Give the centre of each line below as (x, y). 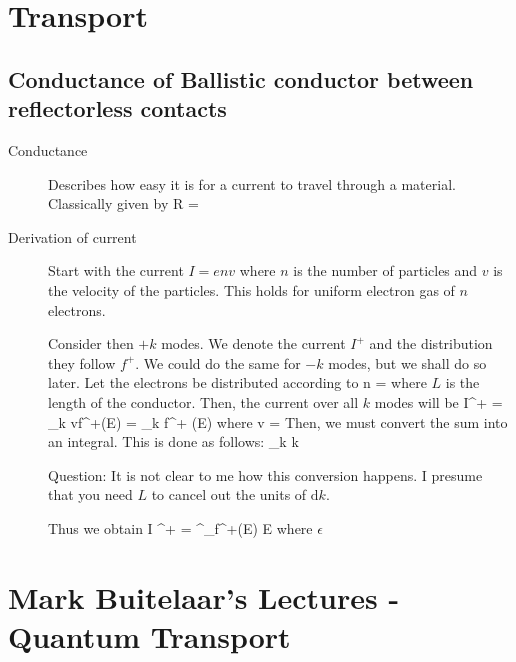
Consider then (91, 343)
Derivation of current (72, 236)
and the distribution (431, 343)
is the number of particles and (385, 270)
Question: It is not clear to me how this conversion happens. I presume (265, 474)
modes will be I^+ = (438, 401)
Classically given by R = (123, 203)
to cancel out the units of (229, 494)
